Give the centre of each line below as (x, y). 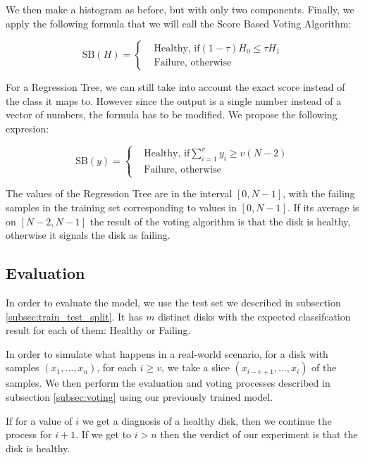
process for (29, 434)
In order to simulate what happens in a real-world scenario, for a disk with (167, 353)
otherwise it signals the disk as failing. (88, 235)
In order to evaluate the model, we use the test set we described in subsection (173, 303)
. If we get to (104, 434)
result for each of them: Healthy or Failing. (98, 330)
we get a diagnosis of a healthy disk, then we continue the (207, 420)
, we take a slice (196, 367)
